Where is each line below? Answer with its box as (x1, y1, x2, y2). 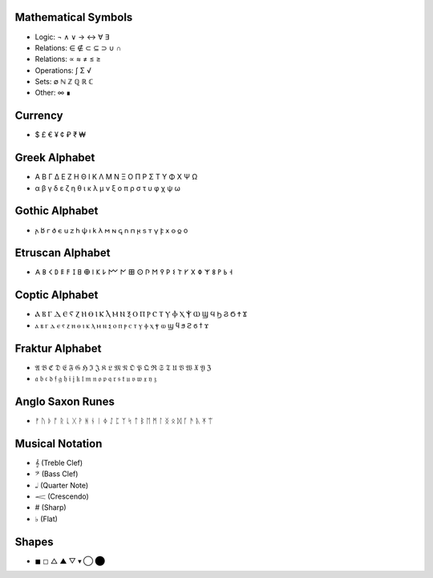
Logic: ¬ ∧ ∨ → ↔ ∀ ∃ (34, 32, 110, 42)
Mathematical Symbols (14, 10, 133, 24)
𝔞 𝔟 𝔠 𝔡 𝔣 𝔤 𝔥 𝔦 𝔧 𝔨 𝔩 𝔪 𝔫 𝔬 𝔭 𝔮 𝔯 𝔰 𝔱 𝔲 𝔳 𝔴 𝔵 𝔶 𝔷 (34, 374, 157, 384)
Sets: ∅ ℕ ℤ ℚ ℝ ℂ (34, 77, 94, 87)
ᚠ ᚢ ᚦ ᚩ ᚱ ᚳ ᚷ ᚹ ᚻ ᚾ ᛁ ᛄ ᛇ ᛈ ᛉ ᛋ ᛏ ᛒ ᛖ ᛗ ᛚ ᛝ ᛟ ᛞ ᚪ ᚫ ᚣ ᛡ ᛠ (34, 415, 212, 425)
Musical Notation (14, 437, 103, 451)
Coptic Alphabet (14, 289, 99, 302)
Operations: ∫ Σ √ (34, 65, 92, 75)
